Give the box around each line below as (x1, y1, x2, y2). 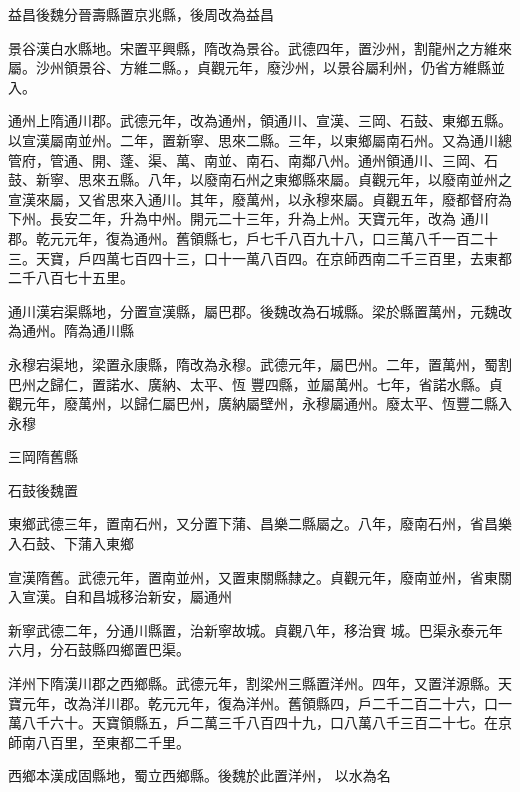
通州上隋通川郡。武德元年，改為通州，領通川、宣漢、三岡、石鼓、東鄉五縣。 (8, 110, 512, 131)
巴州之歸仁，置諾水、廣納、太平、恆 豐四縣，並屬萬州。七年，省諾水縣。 (8, 373, 489, 394)
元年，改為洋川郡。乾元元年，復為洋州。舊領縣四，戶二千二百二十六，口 (21, 692, 498, 713)
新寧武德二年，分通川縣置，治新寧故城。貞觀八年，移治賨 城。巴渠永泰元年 (8, 619, 503, 640)
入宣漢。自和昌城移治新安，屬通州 (8, 586, 232, 607)
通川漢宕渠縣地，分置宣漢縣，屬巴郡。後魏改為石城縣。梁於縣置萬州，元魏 (8, 300, 498, 321)
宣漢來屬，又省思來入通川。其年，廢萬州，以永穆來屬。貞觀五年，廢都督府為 (8, 188, 512, 209)
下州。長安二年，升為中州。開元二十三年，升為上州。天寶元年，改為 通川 (8, 208, 489, 229)
